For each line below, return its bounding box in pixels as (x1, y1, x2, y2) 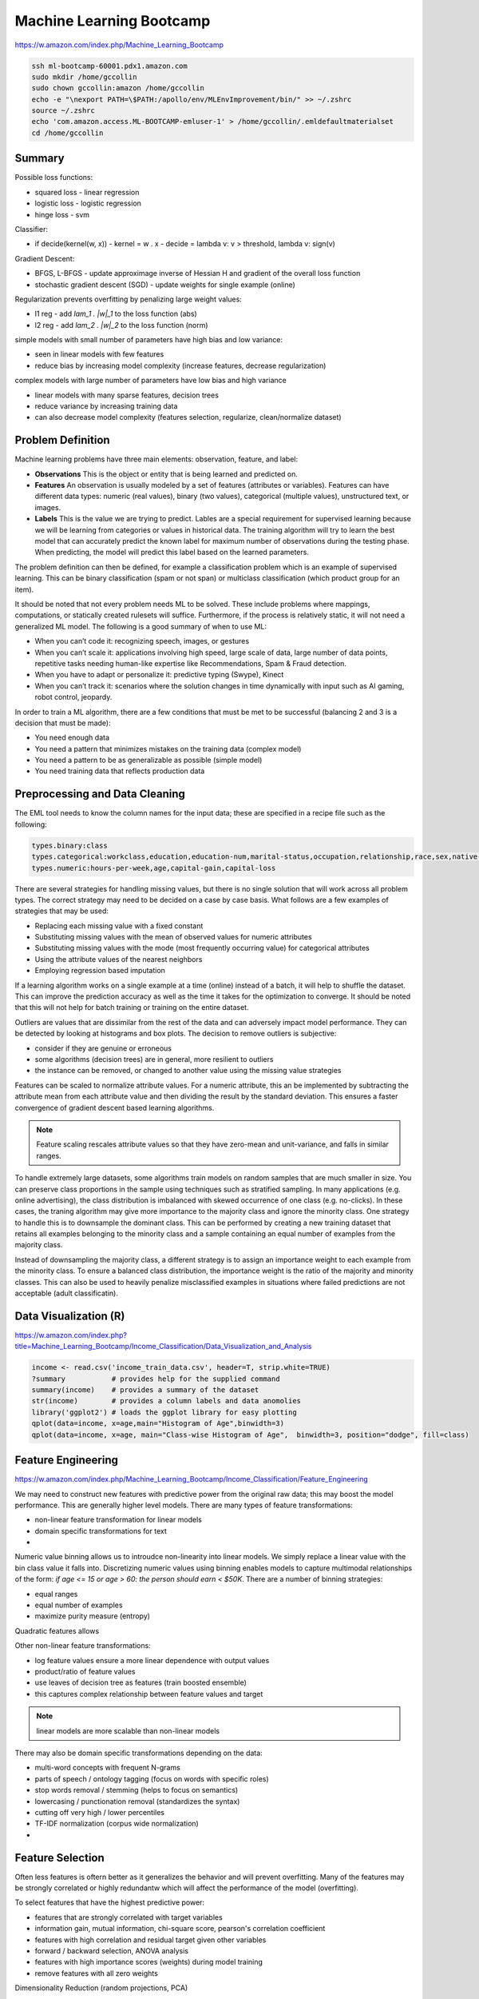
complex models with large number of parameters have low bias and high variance (14, 376, 287, 385)
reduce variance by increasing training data (34, 401, 178, 411)
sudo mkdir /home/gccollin (31, 72, 137, 82)
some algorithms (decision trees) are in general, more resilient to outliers (34, 1054, 274, 1063)
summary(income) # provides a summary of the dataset (31, 1386, 259, 1395)
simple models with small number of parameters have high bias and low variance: (14, 335, 283, 345)
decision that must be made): (14, 718, 111, 728)
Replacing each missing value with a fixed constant (34, 920, 204, 931)
